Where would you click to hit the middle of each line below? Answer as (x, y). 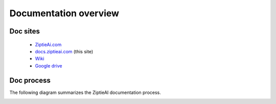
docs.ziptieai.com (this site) (64, 51)
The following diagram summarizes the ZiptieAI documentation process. (85, 92)
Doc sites (25, 31)
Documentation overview (64, 13)
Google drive (49, 65)
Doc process (30, 80)
